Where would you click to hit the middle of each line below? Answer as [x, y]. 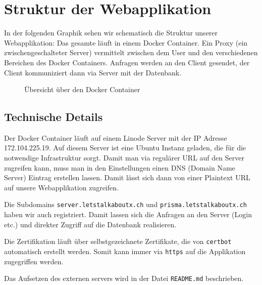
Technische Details [54, 117]
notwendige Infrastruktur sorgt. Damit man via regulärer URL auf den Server [124, 158]
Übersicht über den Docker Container [82, 89]
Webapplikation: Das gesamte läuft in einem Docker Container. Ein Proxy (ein [126, 42]
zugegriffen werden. [34, 261]
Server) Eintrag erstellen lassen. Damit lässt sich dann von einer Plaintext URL [127, 177]
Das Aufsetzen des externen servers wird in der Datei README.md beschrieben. [124, 278]
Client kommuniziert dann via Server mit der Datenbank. [93, 72]
